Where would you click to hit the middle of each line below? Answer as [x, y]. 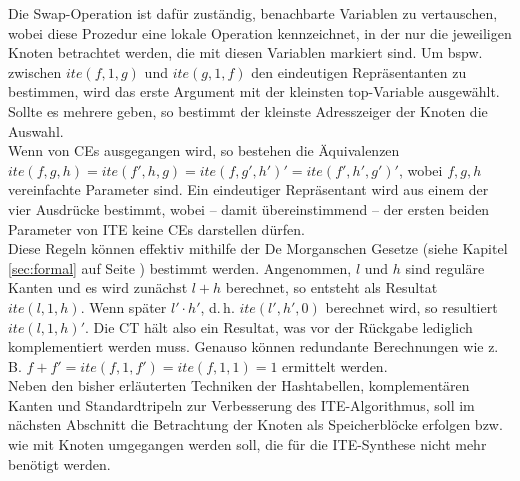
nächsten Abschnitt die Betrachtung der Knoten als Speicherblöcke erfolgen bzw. [255, 424]
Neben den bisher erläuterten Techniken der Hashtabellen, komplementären [239, 385]
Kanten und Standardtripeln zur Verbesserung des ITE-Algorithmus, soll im [241, 404]
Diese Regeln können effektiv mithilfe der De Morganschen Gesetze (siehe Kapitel [258, 248]
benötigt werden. [59, 463]
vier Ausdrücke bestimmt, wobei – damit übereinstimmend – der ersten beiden [249, 208]
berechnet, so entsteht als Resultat [331, 287]
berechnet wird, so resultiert [411, 306]
